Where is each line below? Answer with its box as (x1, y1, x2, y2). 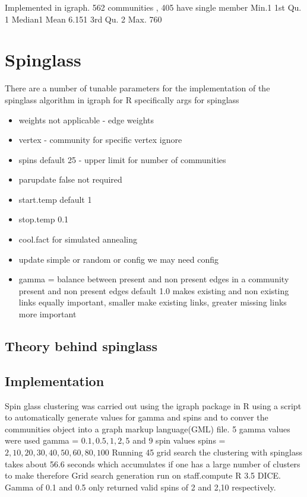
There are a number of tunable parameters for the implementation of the (5, 82, 270, 94)
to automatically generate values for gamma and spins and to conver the (5, 411, 268, 423)
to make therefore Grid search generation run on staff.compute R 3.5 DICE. (5, 469, 281, 482)
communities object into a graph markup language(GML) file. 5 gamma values (5, 422, 290, 435)
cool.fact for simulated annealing (18, 233, 138, 246)
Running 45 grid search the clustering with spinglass (112, 445, 302, 458)
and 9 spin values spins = (132, 434, 226, 447)
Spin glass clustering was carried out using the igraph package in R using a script (5, 399, 302, 412)
